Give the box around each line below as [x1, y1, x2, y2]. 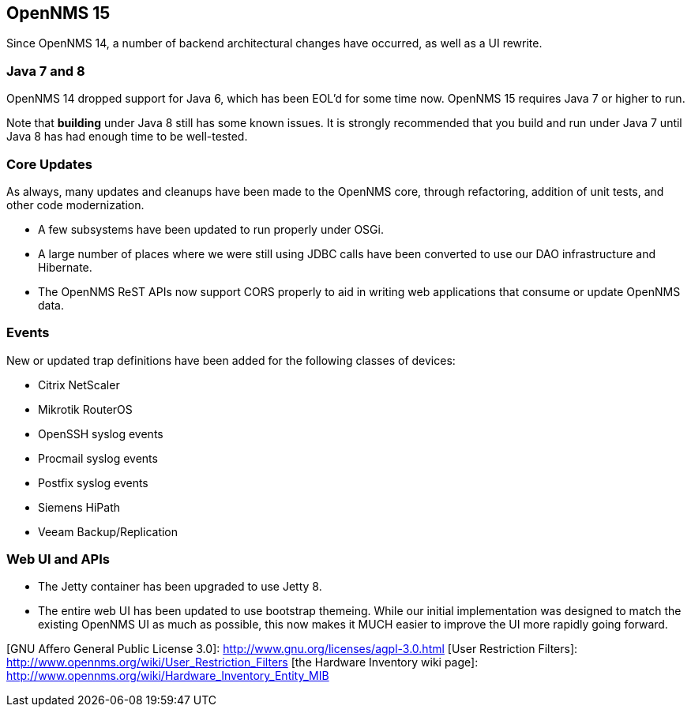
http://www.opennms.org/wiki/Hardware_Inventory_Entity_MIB [6, 669, 329, 683]
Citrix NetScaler [38, 377, 120, 392]
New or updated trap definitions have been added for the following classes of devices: [6, 353, 456, 367]
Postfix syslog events [38, 475, 148, 490]
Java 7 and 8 [6, 62, 85, 79]
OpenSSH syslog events [38, 426, 163, 441]
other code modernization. [6, 197, 145, 212]
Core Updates [6, 156, 92, 172]
